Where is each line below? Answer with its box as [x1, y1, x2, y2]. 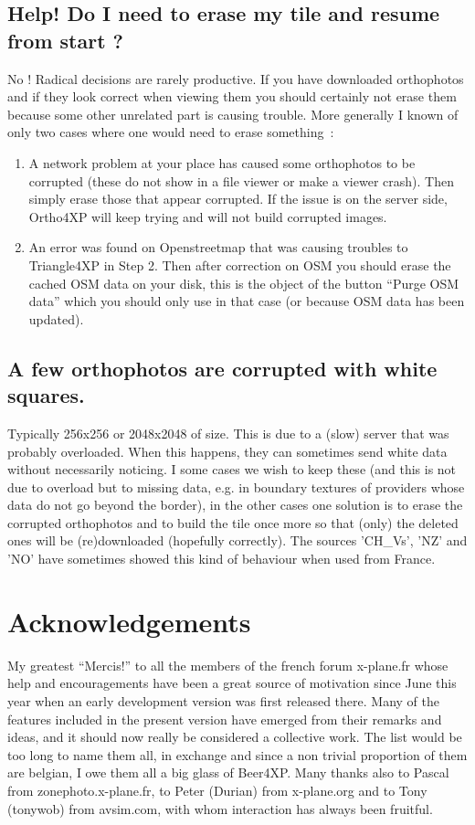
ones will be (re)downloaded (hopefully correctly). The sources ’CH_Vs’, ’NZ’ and [7, 531, 468, 550]
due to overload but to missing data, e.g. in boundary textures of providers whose [7, 477, 465, 496]
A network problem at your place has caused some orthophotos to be [28, 153, 416, 172]
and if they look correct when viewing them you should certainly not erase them [7, 87, 457, 106]
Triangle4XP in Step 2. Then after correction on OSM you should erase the [28, 255, 451, 274]
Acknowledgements [7, 602, 251, 640]
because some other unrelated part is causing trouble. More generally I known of [7, 104, 459, 123]
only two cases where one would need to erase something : [7, 122, 334, 142]
